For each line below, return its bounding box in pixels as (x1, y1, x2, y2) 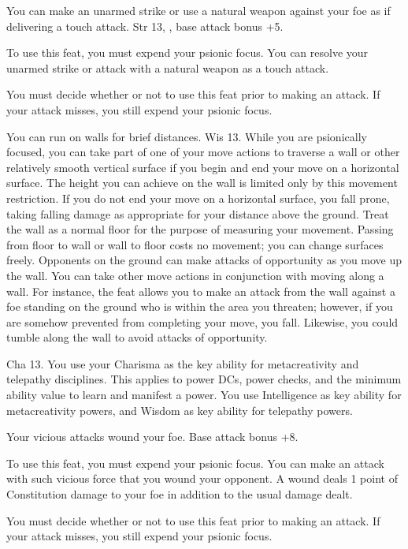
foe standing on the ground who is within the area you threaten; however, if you (6, 298, 393, 315)
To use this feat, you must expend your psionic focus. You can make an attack (6, 454, 384, 471)
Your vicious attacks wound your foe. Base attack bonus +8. (6, 428, 299, 445)
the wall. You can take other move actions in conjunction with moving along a (6, 267, 384, 283)
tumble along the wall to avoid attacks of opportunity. (6, 329, 268, 345)
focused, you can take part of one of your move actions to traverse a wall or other (6, 144, 400, 160)
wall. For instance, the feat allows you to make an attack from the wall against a (6, 282, 395, 299)
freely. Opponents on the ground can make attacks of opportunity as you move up (6, 252, 402, 268)
